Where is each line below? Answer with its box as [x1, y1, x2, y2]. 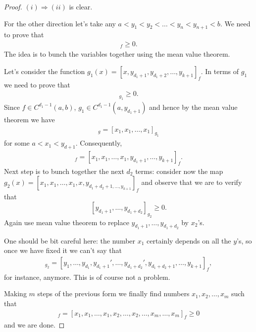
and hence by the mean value [149, 101, 238, 112]
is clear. [69, 1, 93, 11]
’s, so [237, 235, 252, 246]
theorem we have [4, 114, 55, 124]
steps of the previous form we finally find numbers [37, 288, 190, 299]
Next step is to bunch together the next [4, 166, 124, 176]
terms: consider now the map [135, 166, 223, 176]
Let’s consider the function [4, 66, 85, 77]
